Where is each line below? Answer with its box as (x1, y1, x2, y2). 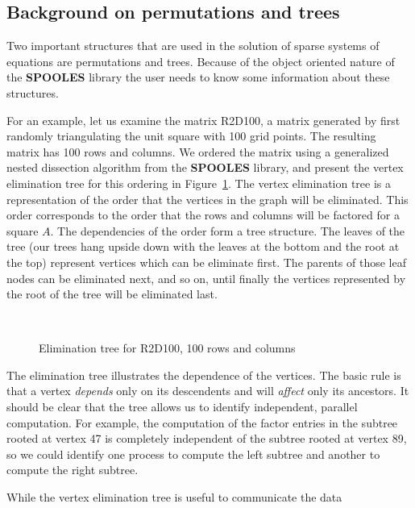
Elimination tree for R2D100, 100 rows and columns (39, 339, 296, 356)
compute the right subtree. (6, 461, 139, 478)
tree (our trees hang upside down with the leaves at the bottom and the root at (6, 238, 400, 255)
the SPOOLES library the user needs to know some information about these (6, 69, 390, 85)
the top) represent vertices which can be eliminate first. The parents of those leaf (6, 253, 406, 270)
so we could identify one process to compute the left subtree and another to (6, 445, 380, 462)
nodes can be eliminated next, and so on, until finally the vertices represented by (6, 269, 406, 286)
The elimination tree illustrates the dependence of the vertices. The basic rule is (6, 366, 401, 383)
